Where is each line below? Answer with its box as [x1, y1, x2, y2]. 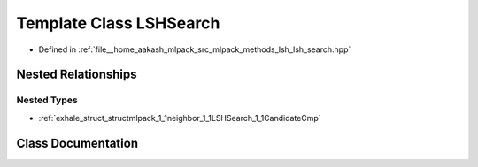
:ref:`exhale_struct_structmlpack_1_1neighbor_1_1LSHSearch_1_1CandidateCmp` [38, 112, 322, 123]
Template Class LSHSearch [16, 13, 220, 33]
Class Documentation [16, 135, 139, 150]
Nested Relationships [16, 67, 137, 82]
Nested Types [16, 94, 79, 106]
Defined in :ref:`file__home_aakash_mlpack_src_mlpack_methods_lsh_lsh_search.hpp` [38, 44, 351, 55]
